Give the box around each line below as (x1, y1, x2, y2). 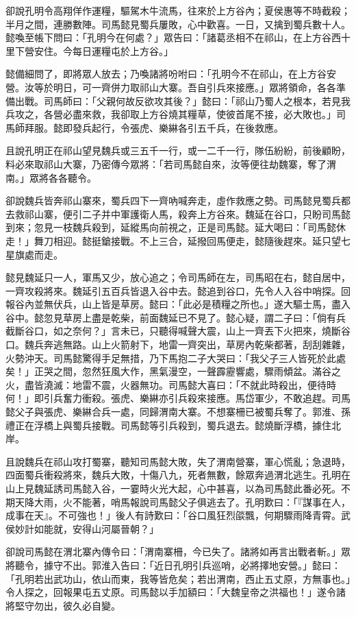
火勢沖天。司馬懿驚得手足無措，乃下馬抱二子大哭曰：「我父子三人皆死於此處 (5, 350, 346, 365)
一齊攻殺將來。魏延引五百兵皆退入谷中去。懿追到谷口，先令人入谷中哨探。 (5, 283, 341, 298)
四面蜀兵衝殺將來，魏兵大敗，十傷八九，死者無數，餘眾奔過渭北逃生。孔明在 (5, 468, 351, 482)
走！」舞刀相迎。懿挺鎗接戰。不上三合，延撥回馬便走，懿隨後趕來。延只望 (5, 233, 341, 247)
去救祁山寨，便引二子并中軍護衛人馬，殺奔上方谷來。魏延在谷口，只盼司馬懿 (5, 206, 351, 221)
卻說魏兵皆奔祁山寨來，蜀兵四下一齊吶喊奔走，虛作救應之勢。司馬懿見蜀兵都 (5, 193, 351, 208)
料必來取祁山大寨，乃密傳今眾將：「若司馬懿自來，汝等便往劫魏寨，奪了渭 (5, 156, 336, 171)
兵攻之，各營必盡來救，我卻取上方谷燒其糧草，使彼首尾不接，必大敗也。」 (5, 107, 336, 121)
